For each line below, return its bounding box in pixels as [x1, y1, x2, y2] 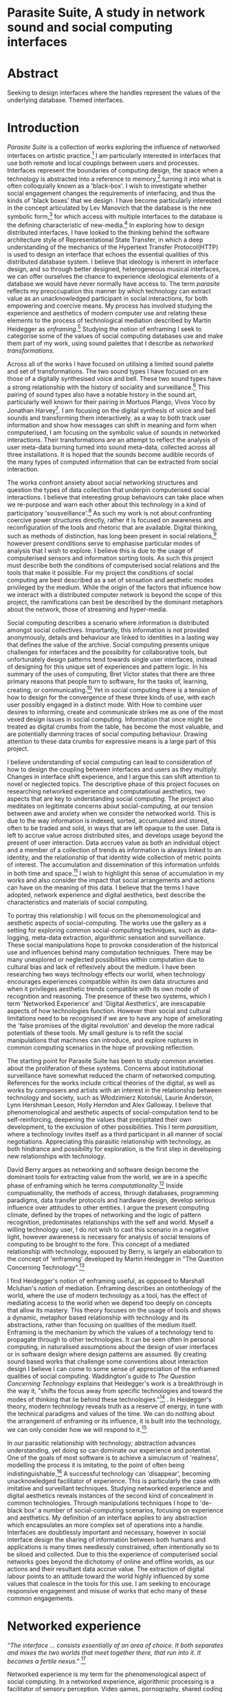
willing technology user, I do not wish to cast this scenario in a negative [7, 1225, 210, 1233]
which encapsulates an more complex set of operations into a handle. [7, 1520, 204, 1529]
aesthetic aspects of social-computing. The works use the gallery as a [7, 919, 206, 927]
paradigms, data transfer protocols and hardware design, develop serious [7, 1196, 216, 1204]
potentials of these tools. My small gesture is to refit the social [7, 1029, 184, 1037]
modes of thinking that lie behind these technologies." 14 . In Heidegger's [7, 1394, 212, 1404]
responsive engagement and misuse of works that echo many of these [7, 1586, 208, 1595]
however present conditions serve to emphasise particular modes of [7, 539, 201, 547]
